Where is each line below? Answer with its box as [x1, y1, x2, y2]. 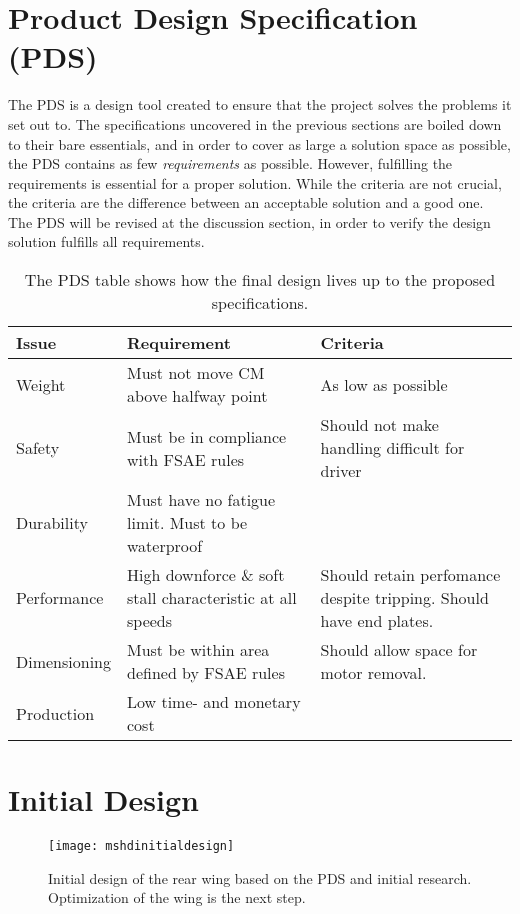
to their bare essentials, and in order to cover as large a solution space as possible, [8, 133, 511, 154]
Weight [16, 372, 66, 396]
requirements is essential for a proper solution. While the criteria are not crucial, [8, 172, 502, 193]
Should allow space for [320, 638, 478, 662]
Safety [16, 436, 60, 460]
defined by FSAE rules [127, 661, 285, 685]
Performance [16, 586, 104, 610]
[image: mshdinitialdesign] [48, 839, 235, 854]
